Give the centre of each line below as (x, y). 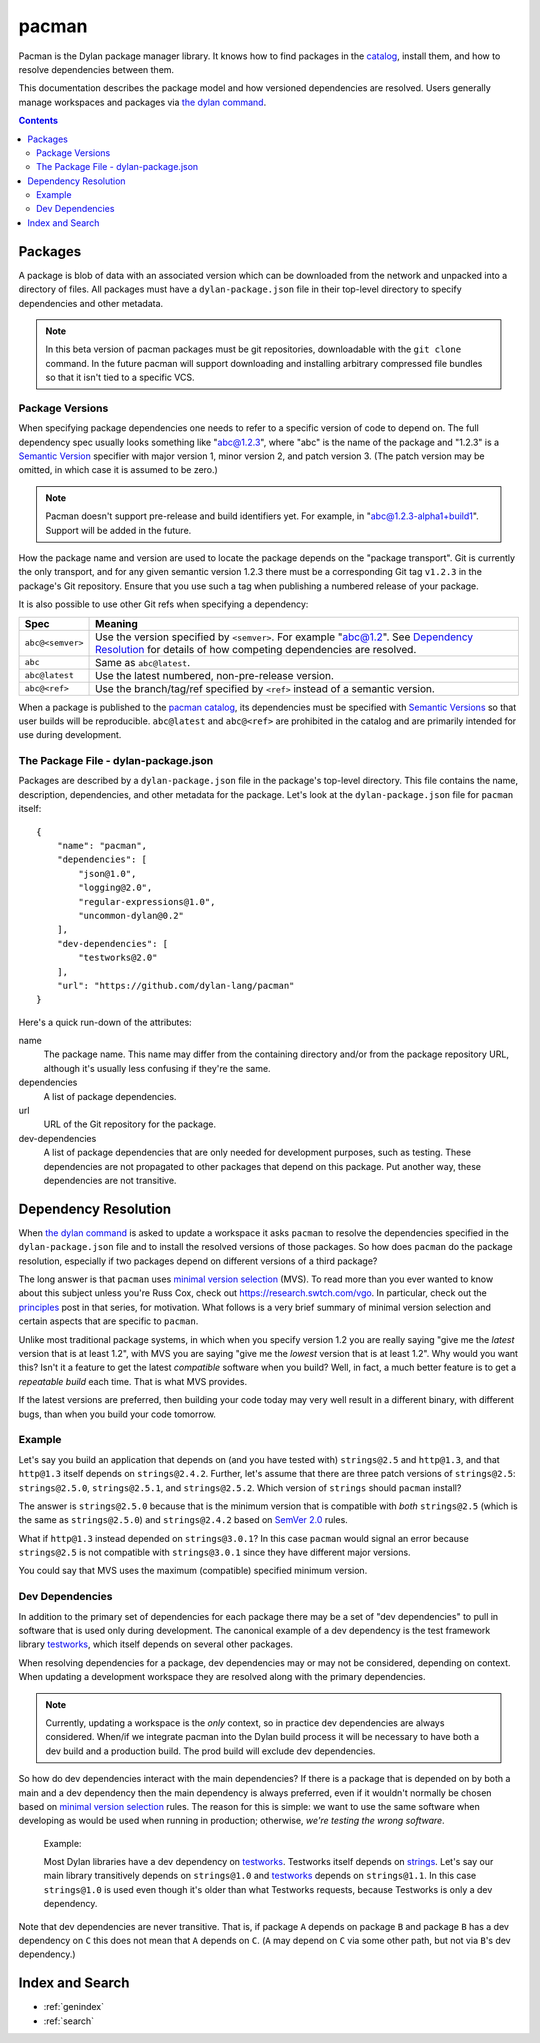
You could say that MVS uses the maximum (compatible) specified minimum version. (193, 1571)
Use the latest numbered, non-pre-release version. (215, 675)
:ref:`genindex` (74, 2007)
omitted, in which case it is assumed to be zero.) (118, 470)
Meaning (117, 623)
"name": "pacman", (102, 846)
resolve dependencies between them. (96, 69)
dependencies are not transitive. (110, 1180)
